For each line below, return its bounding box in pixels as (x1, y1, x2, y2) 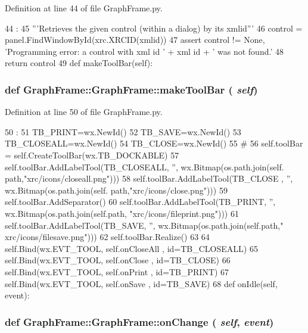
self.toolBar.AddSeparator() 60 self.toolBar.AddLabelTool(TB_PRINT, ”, (5, 195, 276, 208)
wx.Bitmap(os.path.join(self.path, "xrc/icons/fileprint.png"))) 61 (5, 207, 239, 219)
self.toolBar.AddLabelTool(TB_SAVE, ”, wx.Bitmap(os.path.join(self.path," (5, 219, 284, 231)
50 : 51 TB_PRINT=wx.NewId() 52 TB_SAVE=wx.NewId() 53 (5, 125, 241, 138)
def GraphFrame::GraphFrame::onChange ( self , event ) (5, 314, 274, 329)
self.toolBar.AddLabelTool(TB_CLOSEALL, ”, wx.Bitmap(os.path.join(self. (5, 160, 284, 173)
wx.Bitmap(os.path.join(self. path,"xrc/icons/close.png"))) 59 (5, 183, 228, 196)
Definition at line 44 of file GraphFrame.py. (5, 2, 163, 14)
